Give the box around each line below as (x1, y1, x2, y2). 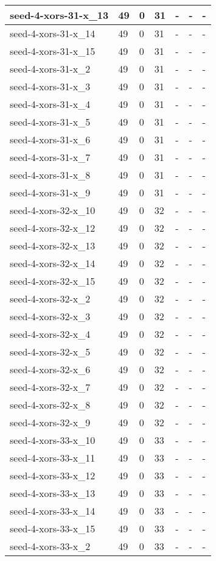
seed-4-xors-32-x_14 (10, 256, 96, 270)
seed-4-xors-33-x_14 (10, 504, 96, 518)
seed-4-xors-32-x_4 (10, 327, 91, 341)
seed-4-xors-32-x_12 (10, 221, 96, 235)
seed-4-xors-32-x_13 (10, 238, 96, 252)
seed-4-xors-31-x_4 (10, 97, 91, 111)
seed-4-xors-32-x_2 (10, 291, 91, 306)
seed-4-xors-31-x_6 (10, 132, 91, 146)
